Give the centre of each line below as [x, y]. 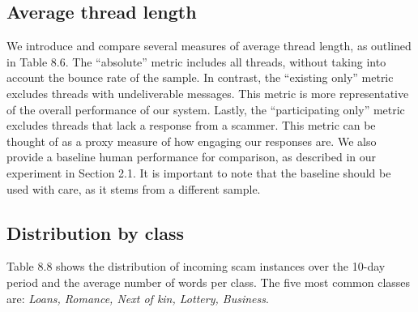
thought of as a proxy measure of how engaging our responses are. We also [192, 141]
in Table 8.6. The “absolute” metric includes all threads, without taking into [196, 61]
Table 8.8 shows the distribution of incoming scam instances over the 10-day [196, 266]
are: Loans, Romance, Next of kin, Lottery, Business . [138, 298]
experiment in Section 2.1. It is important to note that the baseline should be [199, 172]
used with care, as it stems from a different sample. [134, 188]
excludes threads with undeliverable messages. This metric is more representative [208, 93]
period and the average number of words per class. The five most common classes [209, 282]
